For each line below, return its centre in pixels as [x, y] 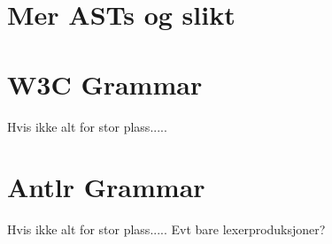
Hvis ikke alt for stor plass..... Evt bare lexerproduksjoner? [166, 229]
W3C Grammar [105, 84]
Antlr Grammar [106, 187]
